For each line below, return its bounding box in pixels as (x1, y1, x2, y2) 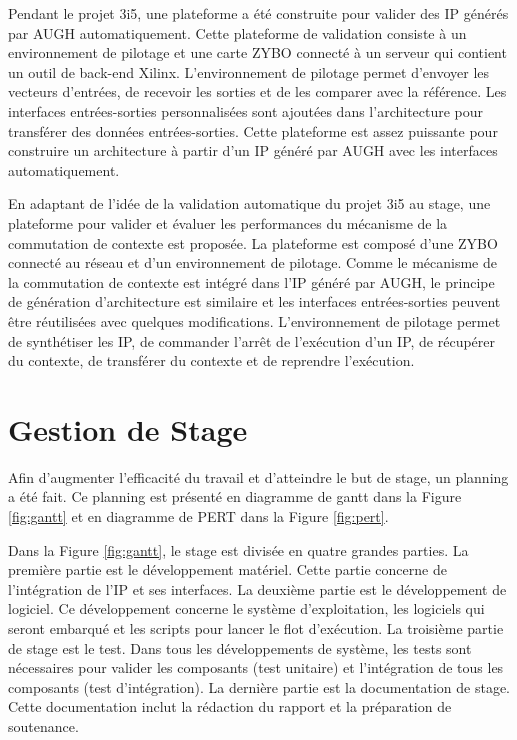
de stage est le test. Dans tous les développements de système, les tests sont (8, 637, 472, 658)
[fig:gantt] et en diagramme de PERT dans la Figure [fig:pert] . (8, 506, 389, 526)
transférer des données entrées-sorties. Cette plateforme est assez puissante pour (8, 120, 498, 141)
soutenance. (8, 715, 79, 736)
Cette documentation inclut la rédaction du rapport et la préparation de (8, 696, 452, 717)
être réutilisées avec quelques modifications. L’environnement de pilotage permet (8, 310, 501, 331)
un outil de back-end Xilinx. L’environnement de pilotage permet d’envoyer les (8, 61, 490, 82)
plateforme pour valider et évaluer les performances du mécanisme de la (8, 212, 448, 233)
